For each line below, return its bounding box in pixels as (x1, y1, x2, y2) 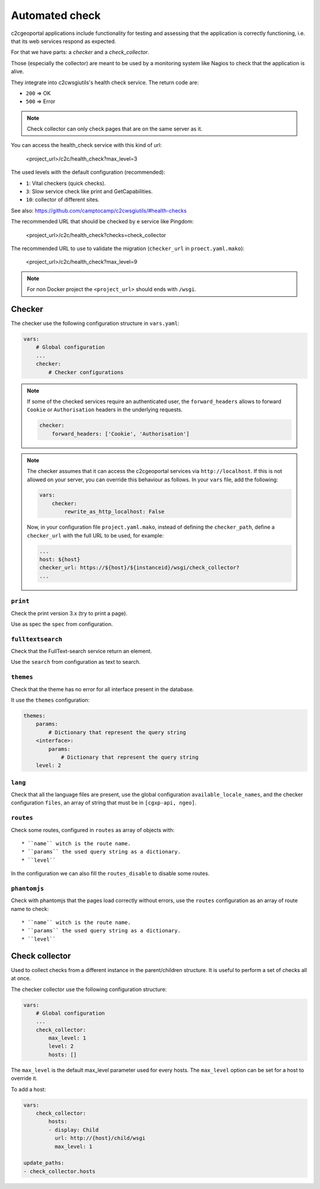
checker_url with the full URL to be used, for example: (27, 532, 164, 539)
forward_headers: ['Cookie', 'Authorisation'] (52, 430, 190, 437)
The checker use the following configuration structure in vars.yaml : (11, 320, 180, 327)
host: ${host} (39, 556, 81, 563)
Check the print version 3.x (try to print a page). (11, 609, 127, 616)
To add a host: (11, 1085, 46, 1093)
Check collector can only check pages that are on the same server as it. (27, 125, 203, 133)
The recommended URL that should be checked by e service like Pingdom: (11, 218, 194, 225)
